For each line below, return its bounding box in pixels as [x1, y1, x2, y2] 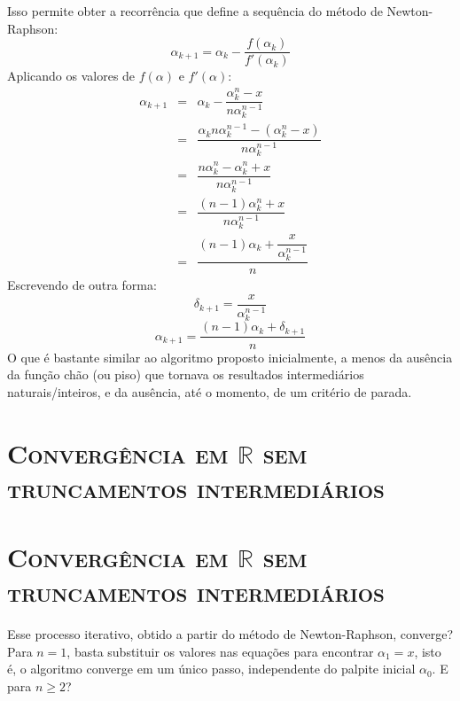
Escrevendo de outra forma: [7, 276, 157, 294]
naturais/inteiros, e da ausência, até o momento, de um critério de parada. [7, 382, 412, 401]
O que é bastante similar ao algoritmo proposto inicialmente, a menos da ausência [7, 347, 453, 366]
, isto [414, 642, 441, 660]
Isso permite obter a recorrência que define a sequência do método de [7, 2, 383, 19]
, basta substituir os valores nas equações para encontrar [66, 642, 374, 660]
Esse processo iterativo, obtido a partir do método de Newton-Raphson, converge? [7, 625, 454, 643]
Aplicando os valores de [7, 66, 136, 85]
